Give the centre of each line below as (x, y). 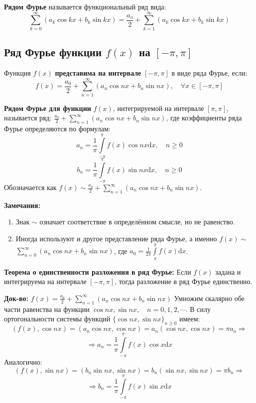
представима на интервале (98, 72)
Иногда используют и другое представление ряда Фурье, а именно (116, 238)
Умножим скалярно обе (209, 298)
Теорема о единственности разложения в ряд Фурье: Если (98, 271)
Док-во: (16, 298)
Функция (17, 72)
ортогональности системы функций (57, 319)
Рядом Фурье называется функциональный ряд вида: (85, 6)
